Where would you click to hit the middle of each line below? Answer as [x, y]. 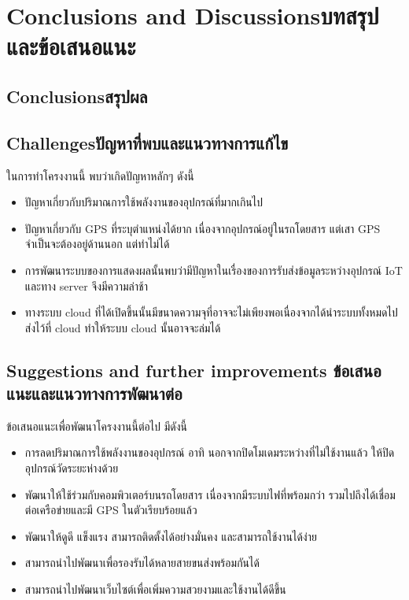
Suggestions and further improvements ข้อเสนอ [194, 370]
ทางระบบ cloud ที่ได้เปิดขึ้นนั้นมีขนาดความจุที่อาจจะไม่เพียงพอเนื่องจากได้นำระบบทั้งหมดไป [211, 312]
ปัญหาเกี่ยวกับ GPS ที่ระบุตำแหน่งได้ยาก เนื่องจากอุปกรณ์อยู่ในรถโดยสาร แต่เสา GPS [203, 228]
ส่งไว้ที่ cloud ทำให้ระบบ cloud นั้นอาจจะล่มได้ [123, 327]
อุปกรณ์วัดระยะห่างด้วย [72, 468]
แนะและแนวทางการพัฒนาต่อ [94, 393]
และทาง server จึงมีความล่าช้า [86, 285]
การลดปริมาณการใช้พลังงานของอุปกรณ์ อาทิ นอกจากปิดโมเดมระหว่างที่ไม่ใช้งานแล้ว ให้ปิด [210, 452]
